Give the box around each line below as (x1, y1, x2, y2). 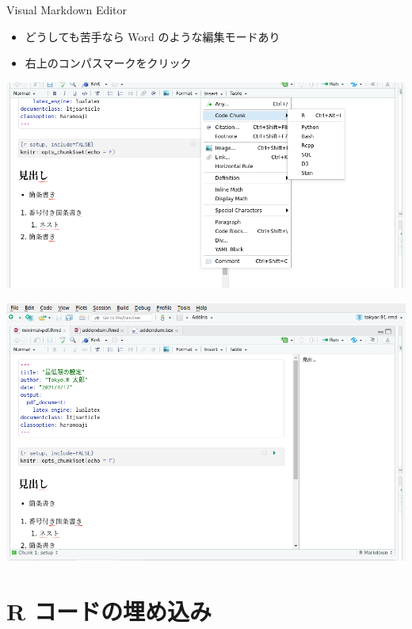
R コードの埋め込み (6, 594, 212, 627)
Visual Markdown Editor (6, 2, 128, 17)
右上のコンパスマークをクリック (25, 55, 192, 71)
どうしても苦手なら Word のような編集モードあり (25, 28, 280, 44)
